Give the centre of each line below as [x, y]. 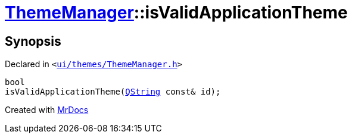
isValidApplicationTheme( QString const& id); [113, 92]
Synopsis [33, 41]
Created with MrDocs [47, 110]
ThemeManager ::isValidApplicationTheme [176, 12]
